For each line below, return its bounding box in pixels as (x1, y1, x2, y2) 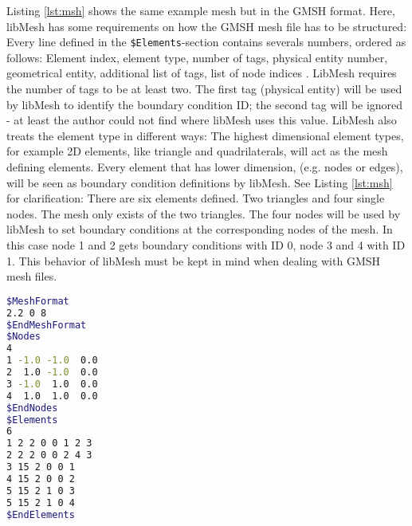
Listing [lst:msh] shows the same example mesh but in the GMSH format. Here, (6, 2, 395, 18)
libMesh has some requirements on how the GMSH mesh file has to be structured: (6, 18, 407, 34)
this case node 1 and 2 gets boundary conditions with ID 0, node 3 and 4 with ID (6, 236, 406, 253)
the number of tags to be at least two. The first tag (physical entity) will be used (6, 80, 402, 97)
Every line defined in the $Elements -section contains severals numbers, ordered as (6, 33, 406, 50)
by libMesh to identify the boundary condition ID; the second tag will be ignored (6, 96, 403, 112)
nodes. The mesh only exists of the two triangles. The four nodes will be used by (6, 205, 401, 222)
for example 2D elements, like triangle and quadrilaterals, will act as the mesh (6, 143, 388, 159)
